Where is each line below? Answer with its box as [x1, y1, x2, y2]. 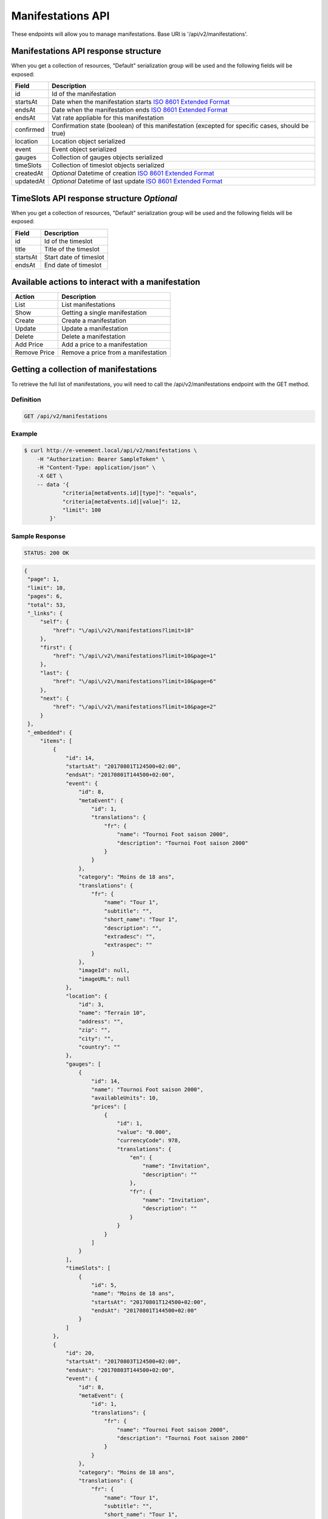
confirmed [15, 125, 45, 134]
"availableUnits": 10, [91, 1094, 159, 1102]
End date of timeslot [44, 261, 102, 269]
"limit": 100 [62, 506, 101, 513]
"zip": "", [78, 1027, 111, 1034]
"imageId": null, [78, 967, 130, 974]
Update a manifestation [61, 324, 129, 333]
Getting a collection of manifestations [11, 365, 157, 375]
